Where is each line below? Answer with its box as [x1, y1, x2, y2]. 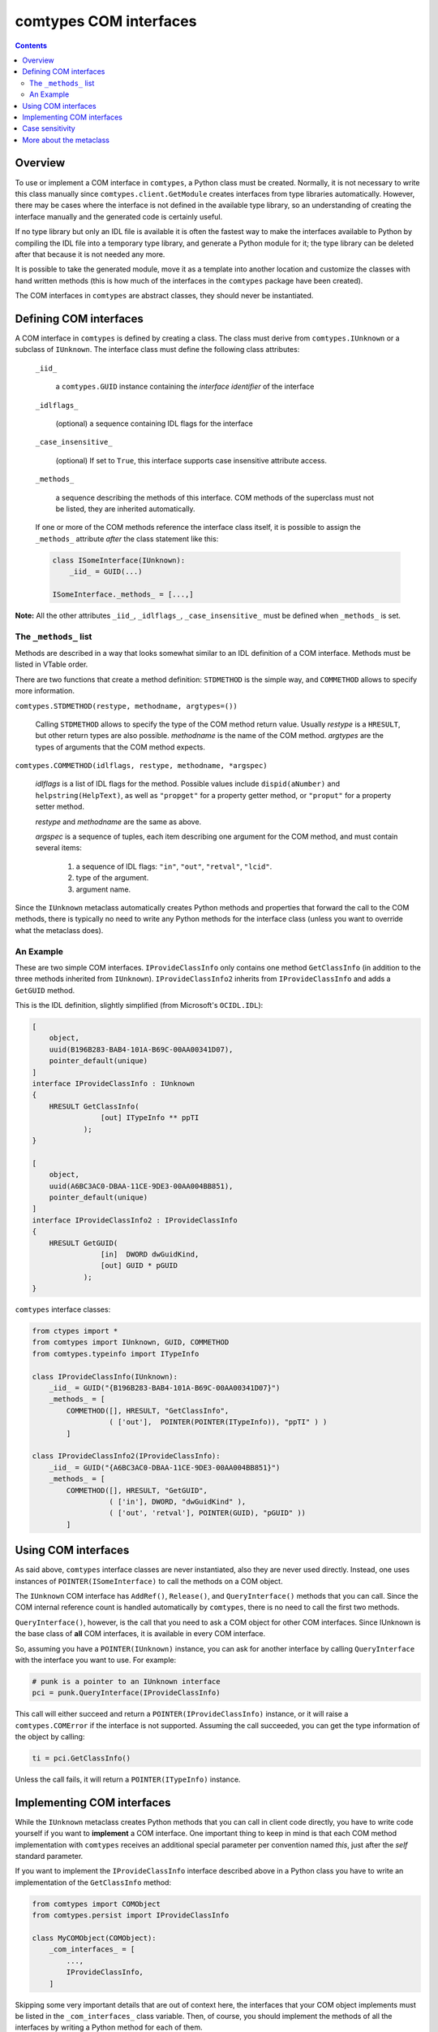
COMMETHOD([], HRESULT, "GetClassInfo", [66, 1406, 230, 1415]
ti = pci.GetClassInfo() [32, 1754, 131, 1763]
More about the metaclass [22, 135, 109, 145]
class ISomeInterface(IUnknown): [52, 555, 186, 565]
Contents [15, 41, 48, 50]
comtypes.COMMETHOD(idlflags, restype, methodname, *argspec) [15, 761, 268, 771]
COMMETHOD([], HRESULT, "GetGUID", [66, 1486, 208, 1495]
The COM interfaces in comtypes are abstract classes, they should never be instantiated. [15, 291, 314, 301]
